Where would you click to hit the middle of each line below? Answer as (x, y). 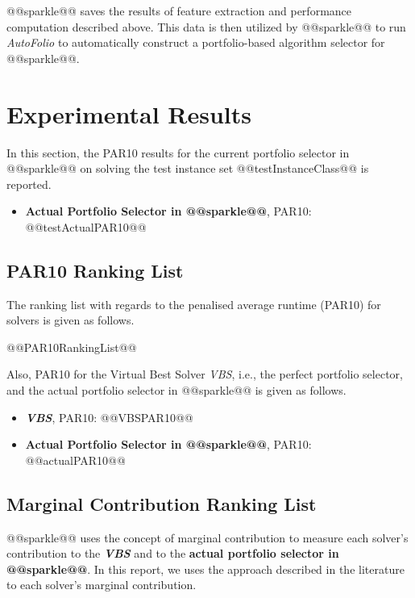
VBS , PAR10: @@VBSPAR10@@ (109, 417)
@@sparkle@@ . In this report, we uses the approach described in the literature (205, 569)
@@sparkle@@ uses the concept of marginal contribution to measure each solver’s (207, 537)
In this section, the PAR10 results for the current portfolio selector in (178, 152)
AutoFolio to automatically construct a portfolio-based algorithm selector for (196, 42)
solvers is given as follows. (71, 320)
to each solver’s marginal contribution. (102, 585)
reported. (29, 184)
